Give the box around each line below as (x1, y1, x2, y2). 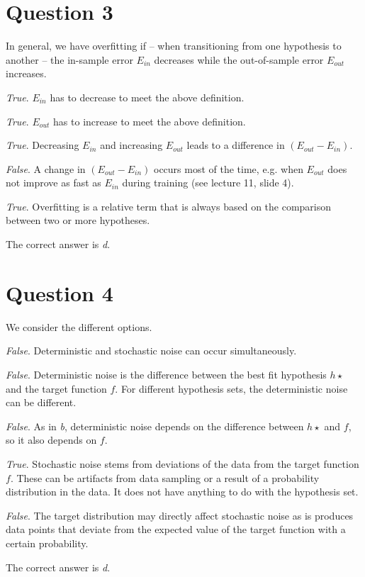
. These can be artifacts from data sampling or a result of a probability (10, 470, 320, 485)
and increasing (100, 138, 163, 152)
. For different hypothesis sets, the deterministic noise (115, 381, 348, 396)
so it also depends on (6, 432, 97, 447)
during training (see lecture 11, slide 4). (122, 175, 294, 190)
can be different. (6, 395, 77, 410)
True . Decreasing (6, 138, 79, 152)
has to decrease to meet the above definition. (50, 89, 245, 104)
